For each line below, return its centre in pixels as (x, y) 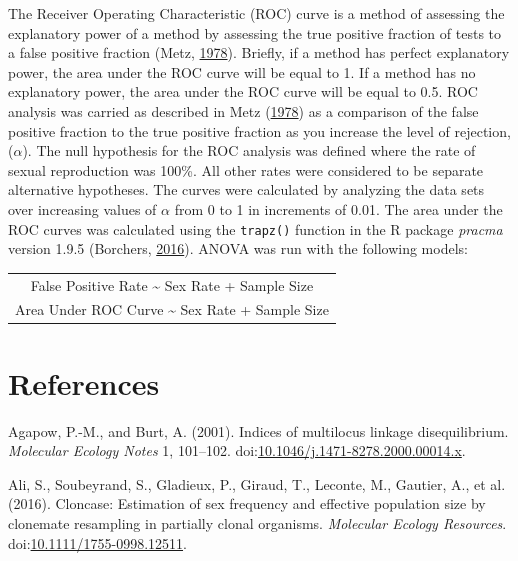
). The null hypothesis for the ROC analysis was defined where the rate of (249, 150)
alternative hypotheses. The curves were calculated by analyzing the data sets (246, 189)
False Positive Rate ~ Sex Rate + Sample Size (172, 284)
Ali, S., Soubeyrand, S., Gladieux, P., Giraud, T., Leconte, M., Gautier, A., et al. (257, 483)
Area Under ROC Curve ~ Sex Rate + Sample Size (172, 309)
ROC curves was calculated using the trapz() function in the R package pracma (255, 228)
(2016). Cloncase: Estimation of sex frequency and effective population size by (247, 503)
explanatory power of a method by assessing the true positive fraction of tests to (255, 32)
